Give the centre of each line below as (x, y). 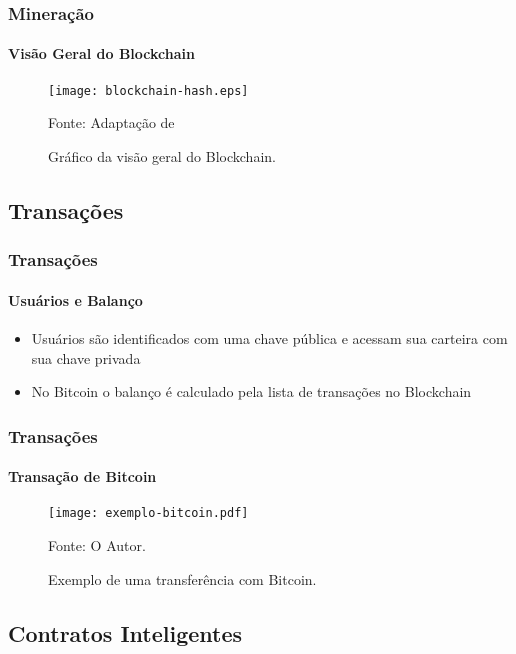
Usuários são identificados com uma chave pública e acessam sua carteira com (269, 337)
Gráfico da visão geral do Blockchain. (162, 155)
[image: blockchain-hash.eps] (148, 90)
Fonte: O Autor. (97, 544)
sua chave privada (86, 357)
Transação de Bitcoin (82, 476)
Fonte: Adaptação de (111, 122)
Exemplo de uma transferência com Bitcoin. (182, 578)
